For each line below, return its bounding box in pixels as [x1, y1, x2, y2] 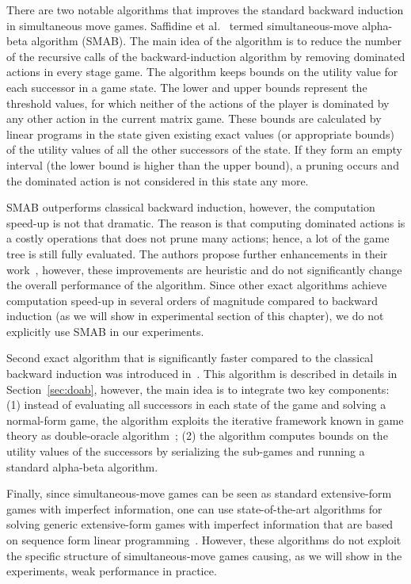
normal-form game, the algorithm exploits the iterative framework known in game [6, 411, 404, 428]
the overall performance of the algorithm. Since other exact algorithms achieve [6, 277, 387, 293]
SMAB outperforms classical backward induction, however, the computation [6, 199, 375, 216]
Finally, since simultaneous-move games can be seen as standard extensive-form [6, 485, 392, 502]
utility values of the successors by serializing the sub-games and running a [6, 443, 365, 460]
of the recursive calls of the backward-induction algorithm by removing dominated [6, 48, 405, 64]
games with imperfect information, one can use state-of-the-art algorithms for [6, 500, 382, 517]
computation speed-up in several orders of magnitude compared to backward [6, 292, 379, 308]
